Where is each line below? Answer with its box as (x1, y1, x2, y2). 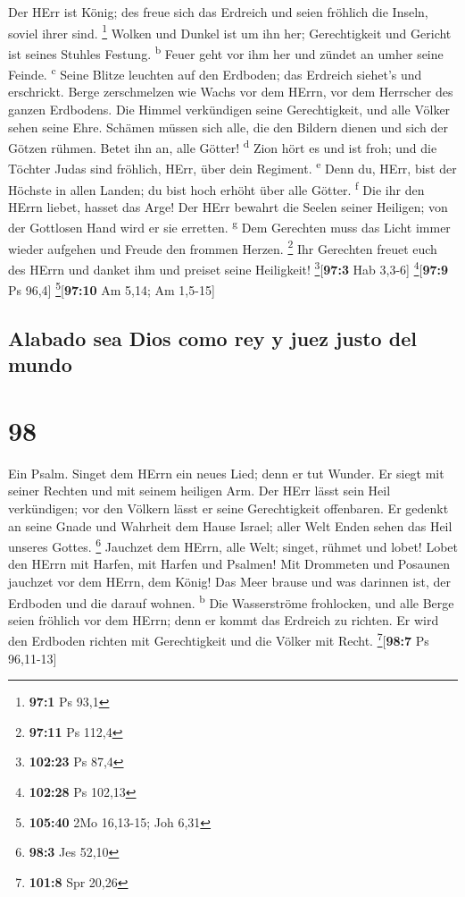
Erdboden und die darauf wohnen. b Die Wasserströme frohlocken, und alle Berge (8, 590, 454, 612)
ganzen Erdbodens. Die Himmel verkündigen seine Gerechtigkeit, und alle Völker (8, 99, 451, 118)
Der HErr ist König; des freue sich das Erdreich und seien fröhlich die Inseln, (8, 3, 428, 21)
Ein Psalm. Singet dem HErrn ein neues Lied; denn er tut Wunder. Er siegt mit (8, 463, 444, 482)
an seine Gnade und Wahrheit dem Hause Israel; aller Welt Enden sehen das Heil (8, 516, 453, 535)
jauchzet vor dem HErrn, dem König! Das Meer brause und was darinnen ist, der (8, 571, 452, 590)
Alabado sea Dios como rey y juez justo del (8, 324, 417, 351)
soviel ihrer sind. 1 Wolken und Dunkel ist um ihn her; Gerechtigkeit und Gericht (8, 21, 452, 42)
